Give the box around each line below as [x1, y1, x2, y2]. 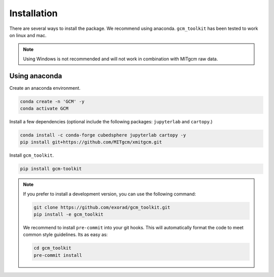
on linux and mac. [9, 32, 47, 38]
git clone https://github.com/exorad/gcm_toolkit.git [33, 204, 170, 210]
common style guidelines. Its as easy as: [23, 231, 108, 238]
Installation [9, 8, 58, 19]
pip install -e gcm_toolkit [33, 212, 104, 218]
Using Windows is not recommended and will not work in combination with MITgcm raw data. [23, 56, 218, 62]
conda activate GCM [20, 106, 68, 111]
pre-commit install [33, 252, 82, 258]
